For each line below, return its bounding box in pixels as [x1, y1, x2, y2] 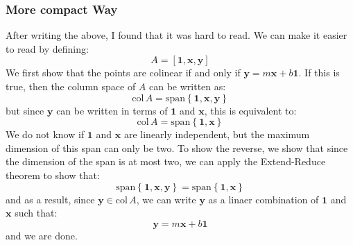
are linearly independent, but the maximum [123, 127, 310, 142]
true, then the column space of [6, 79, 136, 93]
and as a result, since [6, 192, 95, 206]
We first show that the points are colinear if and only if [6, 65, 241, 80]
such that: [15, 205, 58, 220]
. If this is [298, 65, 340, 80]
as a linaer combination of [208, 192, 319, 206]
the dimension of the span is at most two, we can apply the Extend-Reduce [6, 154, 326, 169]
